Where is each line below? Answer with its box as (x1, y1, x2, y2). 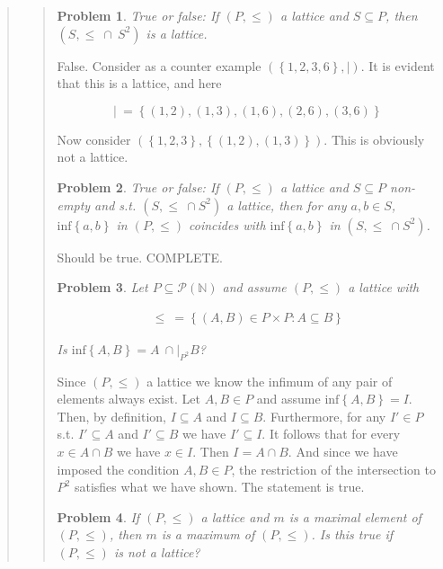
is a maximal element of (288, 507, 421, 526)
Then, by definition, (57, 406, 166, 425)
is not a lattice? (113, 542, 200, 561)
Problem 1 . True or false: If (57, 6, 219, 24)
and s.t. (94, 195, 137, 214)
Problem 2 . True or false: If (57, 177, 219, 196)
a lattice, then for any (226, 195, 347, 214)
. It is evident (360, 56, 435, 75)
